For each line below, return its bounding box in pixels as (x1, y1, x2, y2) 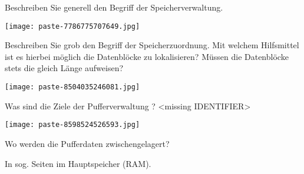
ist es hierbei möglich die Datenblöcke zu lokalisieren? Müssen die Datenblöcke (5, 50, 289, 62)
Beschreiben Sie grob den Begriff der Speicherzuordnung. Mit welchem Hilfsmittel (5, 39, 299, 51)
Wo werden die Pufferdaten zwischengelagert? (5, 137, 170, 149)
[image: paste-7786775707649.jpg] (5, 22, 140, 31)
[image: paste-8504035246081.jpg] (5, 83, 140, 92)
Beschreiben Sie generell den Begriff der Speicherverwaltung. (5, 1, 223, 13)
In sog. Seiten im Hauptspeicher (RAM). (5, 157, 151, 169)
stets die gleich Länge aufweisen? (5, 62, 124, 74)
